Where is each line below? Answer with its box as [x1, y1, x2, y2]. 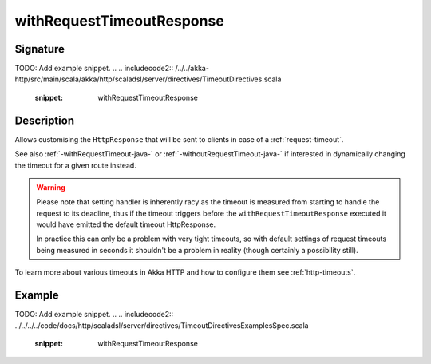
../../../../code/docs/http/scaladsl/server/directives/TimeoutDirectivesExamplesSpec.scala [14, 320, 309, 330]
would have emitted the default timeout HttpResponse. [36, 220, 215, 229]
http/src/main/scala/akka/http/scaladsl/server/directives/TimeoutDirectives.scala [14, 74, 282, 84]
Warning [36, 182, 65, 192]
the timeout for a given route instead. [14, 160, 137, 170]
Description [14, 113, 75, 127]
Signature [14, 42, 65, 56]
